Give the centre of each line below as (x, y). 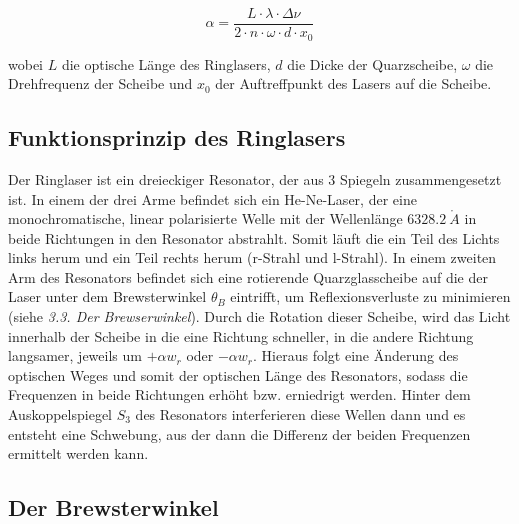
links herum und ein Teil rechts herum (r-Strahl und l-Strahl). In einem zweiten (252, 257)
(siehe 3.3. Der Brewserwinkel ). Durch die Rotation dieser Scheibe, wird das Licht (259, 316)
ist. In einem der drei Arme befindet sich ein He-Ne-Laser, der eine (212, 198)
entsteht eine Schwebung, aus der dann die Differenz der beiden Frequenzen (239, 433)
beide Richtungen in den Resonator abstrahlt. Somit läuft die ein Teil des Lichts (254, 237)
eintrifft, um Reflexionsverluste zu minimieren (370, 296)
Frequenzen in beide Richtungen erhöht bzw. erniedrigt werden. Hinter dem (239, 394)
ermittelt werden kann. (78, 453)
